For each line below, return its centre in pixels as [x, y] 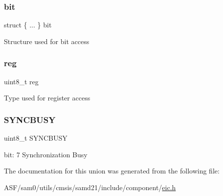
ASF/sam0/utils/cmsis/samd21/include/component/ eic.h [90, 187]
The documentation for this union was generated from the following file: [112, 171]
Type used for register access [47, 98]
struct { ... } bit [28, 25]
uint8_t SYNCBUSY [36, 138]
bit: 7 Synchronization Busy [46, 154]
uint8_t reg [21, 81]
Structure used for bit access [47, 41]
